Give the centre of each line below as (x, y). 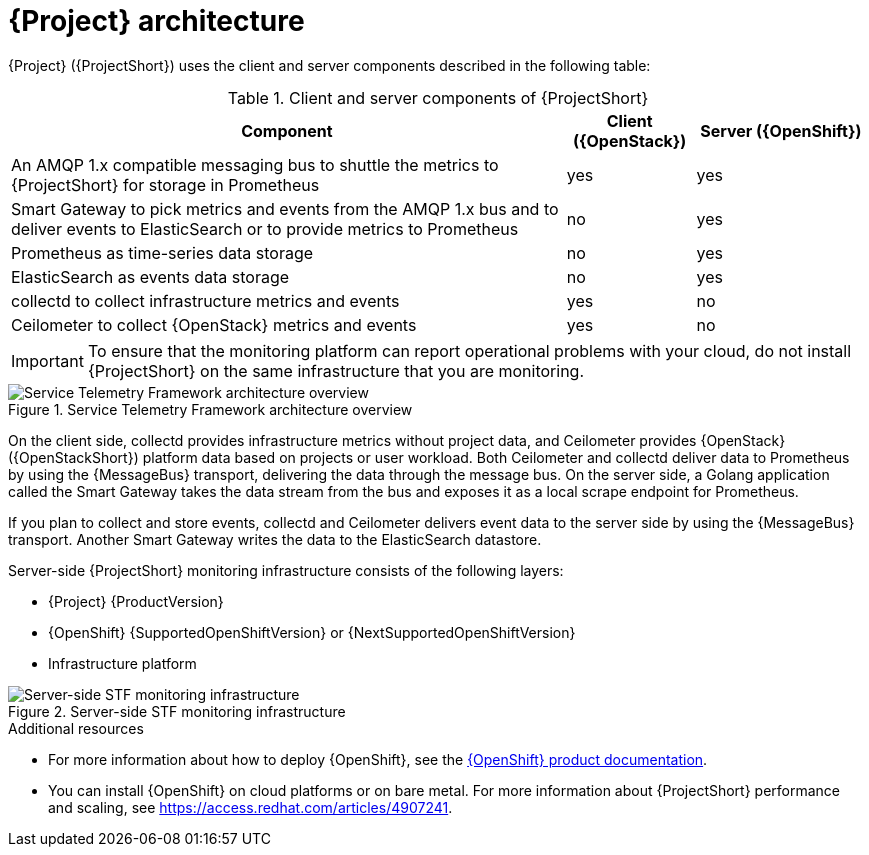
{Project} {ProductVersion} (136, 601)
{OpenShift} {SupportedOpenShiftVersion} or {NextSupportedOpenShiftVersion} (312, 632)
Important (47, 360)
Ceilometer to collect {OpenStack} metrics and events (214, 324)
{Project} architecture (156, 21)
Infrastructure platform (122, 663)
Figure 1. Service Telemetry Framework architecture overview (210, 409)
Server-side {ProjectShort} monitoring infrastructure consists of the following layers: (286, 570)
